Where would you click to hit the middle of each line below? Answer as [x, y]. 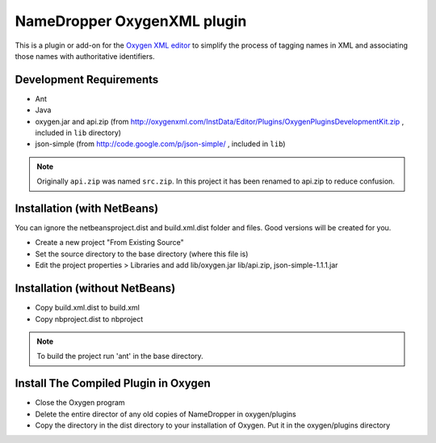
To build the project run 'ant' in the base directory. [120, 357]
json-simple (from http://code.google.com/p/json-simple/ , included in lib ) [160, 144]
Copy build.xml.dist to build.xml [88, 308]
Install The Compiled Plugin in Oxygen [113, 384]
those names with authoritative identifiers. [85, 56]
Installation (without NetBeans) [95, 288]
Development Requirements [87, 80]
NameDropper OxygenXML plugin [131, 21]
